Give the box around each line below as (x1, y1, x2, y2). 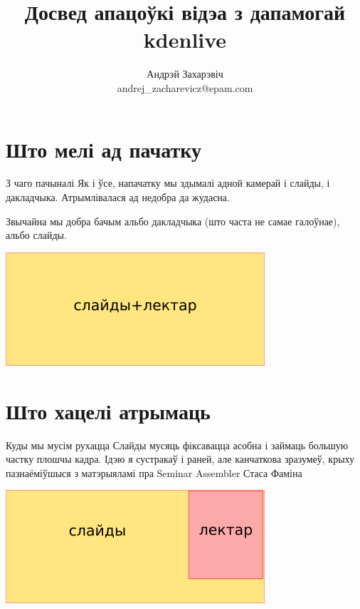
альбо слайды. (6, 227, 67, 242)
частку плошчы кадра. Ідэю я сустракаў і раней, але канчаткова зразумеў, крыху (6, 451, 355, 466)
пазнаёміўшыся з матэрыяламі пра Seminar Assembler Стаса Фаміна (6, 465, 302, 480)
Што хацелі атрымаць (6, 396, 211, 425)
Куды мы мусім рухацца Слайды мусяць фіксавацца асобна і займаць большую (6, 437, 349, 452)
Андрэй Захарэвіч (147, 66, 223, 81)
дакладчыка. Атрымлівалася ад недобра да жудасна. (6, 190, 230, 205)
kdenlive (143, 25, 227, 54)
